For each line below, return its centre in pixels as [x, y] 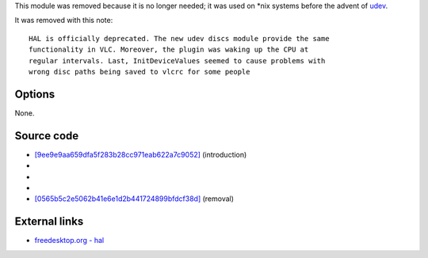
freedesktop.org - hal [69, 241]
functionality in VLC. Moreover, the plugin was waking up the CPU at [169, 50]
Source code [47, 136]
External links [49, 222]
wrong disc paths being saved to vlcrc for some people [139, 72]
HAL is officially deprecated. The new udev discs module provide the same [179, 38]
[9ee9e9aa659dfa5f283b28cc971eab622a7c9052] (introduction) [141, 154]
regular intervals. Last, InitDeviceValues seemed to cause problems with [177, 61]
